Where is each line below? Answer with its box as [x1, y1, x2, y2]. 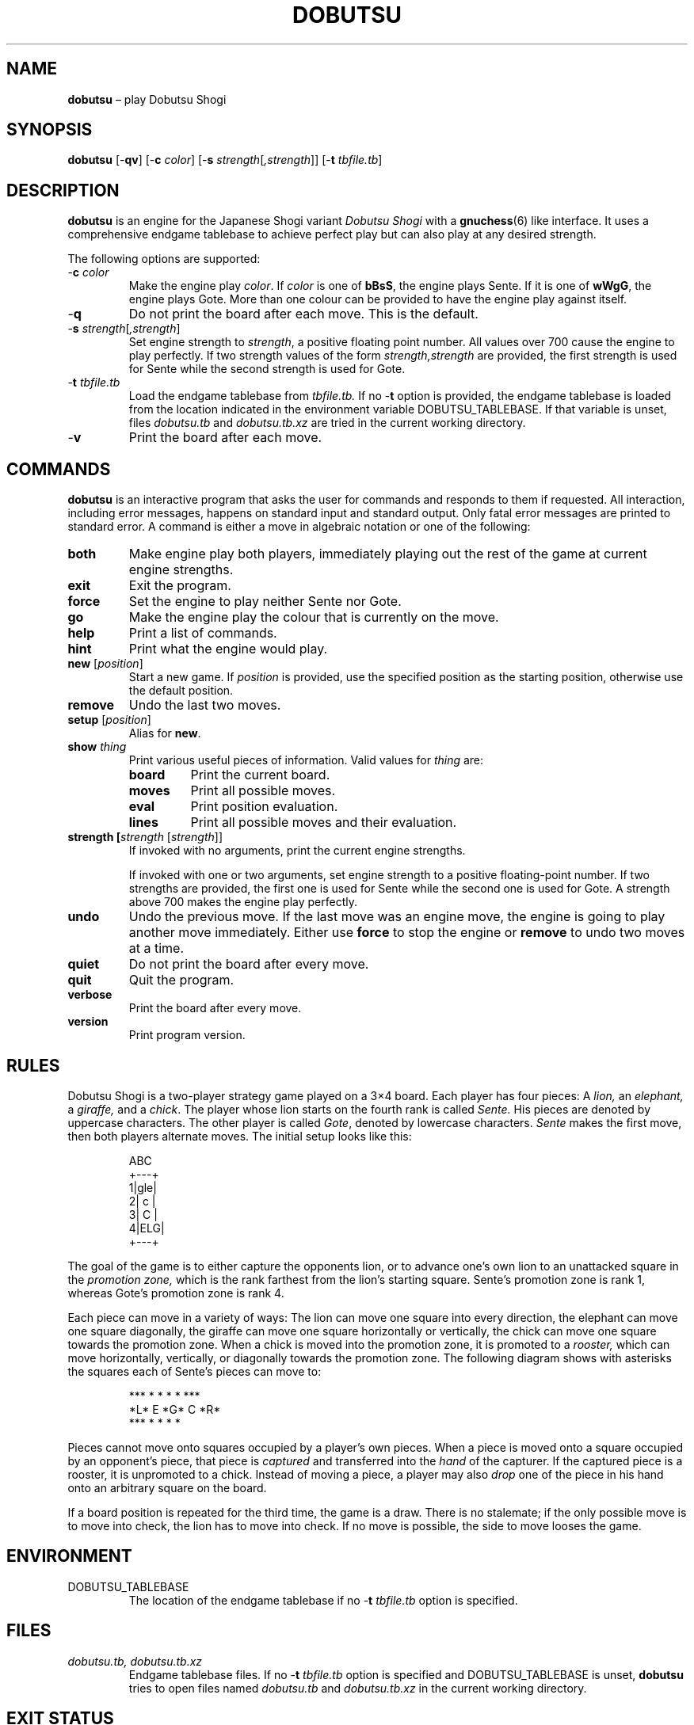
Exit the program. [128, 577, 231, 594]
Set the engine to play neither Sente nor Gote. [128, 593, 402, 610]
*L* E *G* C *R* [128, 1402, 221, 1416]
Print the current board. [190, 767, 330, 783]
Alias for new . [128, 726, 201, 741]
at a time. [128, 940, 185, 957]
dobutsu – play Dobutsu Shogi [67, 92, 227, 106]
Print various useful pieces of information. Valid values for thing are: [128, 753, 484, 767]
